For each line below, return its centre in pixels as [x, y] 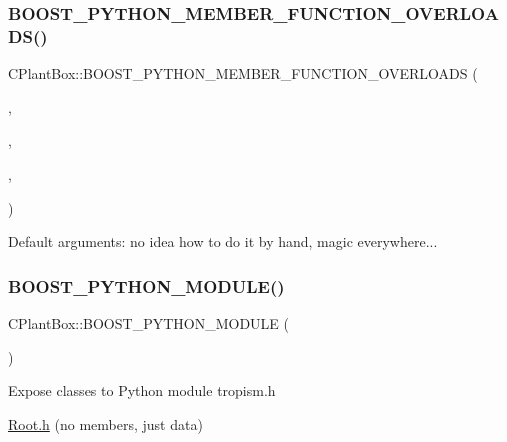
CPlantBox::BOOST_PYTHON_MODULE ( [149, 322]
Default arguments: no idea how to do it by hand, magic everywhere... [223, 241]
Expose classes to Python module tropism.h [142, 390]
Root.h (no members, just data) [105, 423]
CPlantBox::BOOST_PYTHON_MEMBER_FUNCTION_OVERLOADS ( [243, 73]
